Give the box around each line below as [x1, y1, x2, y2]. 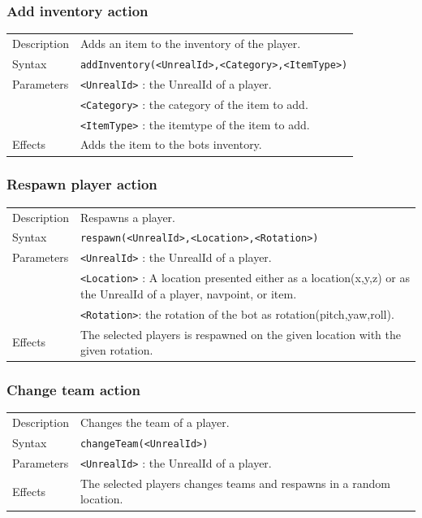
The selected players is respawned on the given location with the [80, 325, 402, 342]
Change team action [6, 380, 140, 400]
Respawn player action [6, 174, 157, 194]
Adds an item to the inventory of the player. [80, 34, 301, 51]
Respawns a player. [80, 208, 175, 225]
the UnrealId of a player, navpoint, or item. [80, 285, 297, 302]
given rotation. [80, 342, 153, 359]
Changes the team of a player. [80, 414, 230, 431]
